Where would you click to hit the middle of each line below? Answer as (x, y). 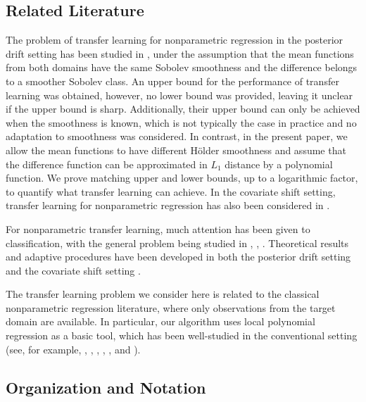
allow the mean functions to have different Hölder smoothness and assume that (176, 150)
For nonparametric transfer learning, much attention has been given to (158, 228)
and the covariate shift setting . (73, 270)
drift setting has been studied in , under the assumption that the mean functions (180, 53)
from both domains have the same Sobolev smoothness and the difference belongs (182, 67)
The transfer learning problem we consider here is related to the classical (163, 294)
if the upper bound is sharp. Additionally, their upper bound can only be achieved (183, 109)
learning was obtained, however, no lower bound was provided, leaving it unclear (179, 95)
